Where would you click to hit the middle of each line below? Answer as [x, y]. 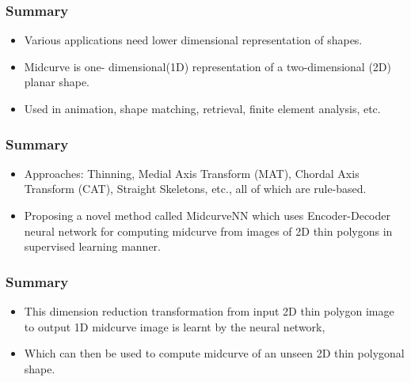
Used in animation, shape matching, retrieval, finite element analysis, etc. [202, 108]
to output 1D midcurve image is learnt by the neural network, [175, 326]
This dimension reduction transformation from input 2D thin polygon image [209, 311]
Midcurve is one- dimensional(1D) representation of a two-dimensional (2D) [207, 66]
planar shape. [57, 82]
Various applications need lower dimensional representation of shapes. [193, 40]
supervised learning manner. [92, 246]
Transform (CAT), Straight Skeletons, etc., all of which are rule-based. [195, 189]
